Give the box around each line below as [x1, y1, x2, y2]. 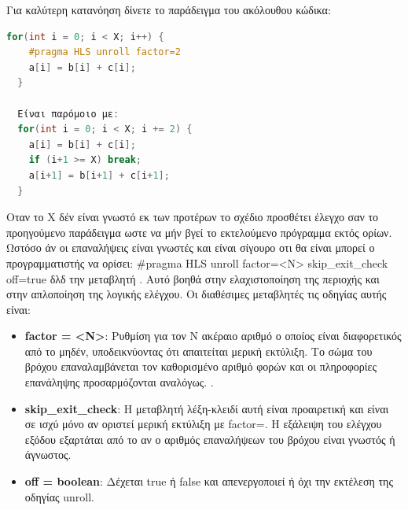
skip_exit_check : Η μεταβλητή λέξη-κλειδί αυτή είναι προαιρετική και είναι [24, 400, 389, 416]
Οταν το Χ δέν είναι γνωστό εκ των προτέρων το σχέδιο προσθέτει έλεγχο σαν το [6, 209, 379, 225]
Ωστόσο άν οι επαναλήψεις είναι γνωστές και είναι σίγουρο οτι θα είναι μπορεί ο [6, 239, 375, 256]
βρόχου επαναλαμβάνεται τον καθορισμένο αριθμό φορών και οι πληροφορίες [24, 358, 377, 375]
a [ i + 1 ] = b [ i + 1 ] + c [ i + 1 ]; [28, 169, 170, 181]
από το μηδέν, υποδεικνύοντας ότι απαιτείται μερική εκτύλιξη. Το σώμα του [24, 342, 373, 359]
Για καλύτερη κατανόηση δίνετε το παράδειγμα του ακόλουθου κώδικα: [6, 2, 331, 17]
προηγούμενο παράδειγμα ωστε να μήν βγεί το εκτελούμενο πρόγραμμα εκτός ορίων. [6, 224, 392, 240]
